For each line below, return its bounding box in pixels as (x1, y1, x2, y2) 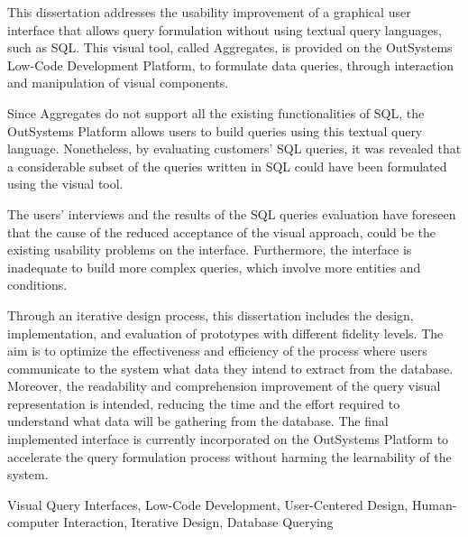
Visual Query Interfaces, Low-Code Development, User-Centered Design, (7, 495, 408, 514)
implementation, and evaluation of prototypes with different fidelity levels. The (7, 323, 444, 342)
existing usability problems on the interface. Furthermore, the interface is (7, 240, 412, 259)
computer (7, 513, 60, 532)
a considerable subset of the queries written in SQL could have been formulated (7, 156, 447, 175)
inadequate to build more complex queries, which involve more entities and (7, 257, 421, 276)
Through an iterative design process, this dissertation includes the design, (7, 305, 414, 324)
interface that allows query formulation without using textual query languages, (7, 20, 442, 39)
